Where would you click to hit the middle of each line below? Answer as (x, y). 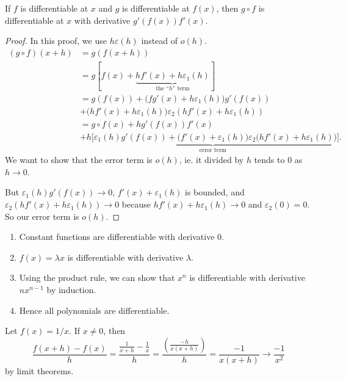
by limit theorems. (39, 370)
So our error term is (42, 216)
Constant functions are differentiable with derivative (117, 237)
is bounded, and (215, 192)
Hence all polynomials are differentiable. (94, 310)
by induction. (71, 290)
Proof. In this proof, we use (56, 41)
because (136, 204)
